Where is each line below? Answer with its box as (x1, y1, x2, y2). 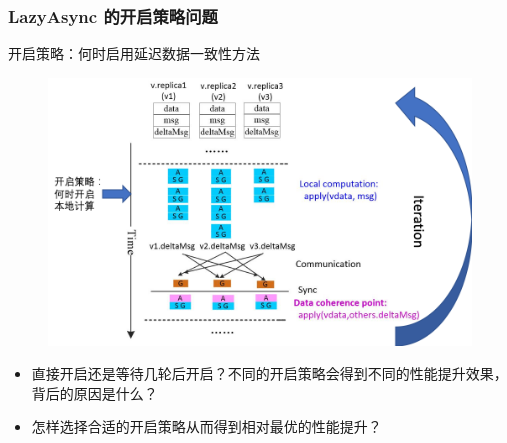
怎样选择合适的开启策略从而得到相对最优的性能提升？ (31, 416, 382, 437)
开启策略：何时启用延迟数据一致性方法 (8, 43, 260, 64)
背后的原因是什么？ (31, 382, 158, 403)
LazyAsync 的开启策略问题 (8, 3, 218, 28)
